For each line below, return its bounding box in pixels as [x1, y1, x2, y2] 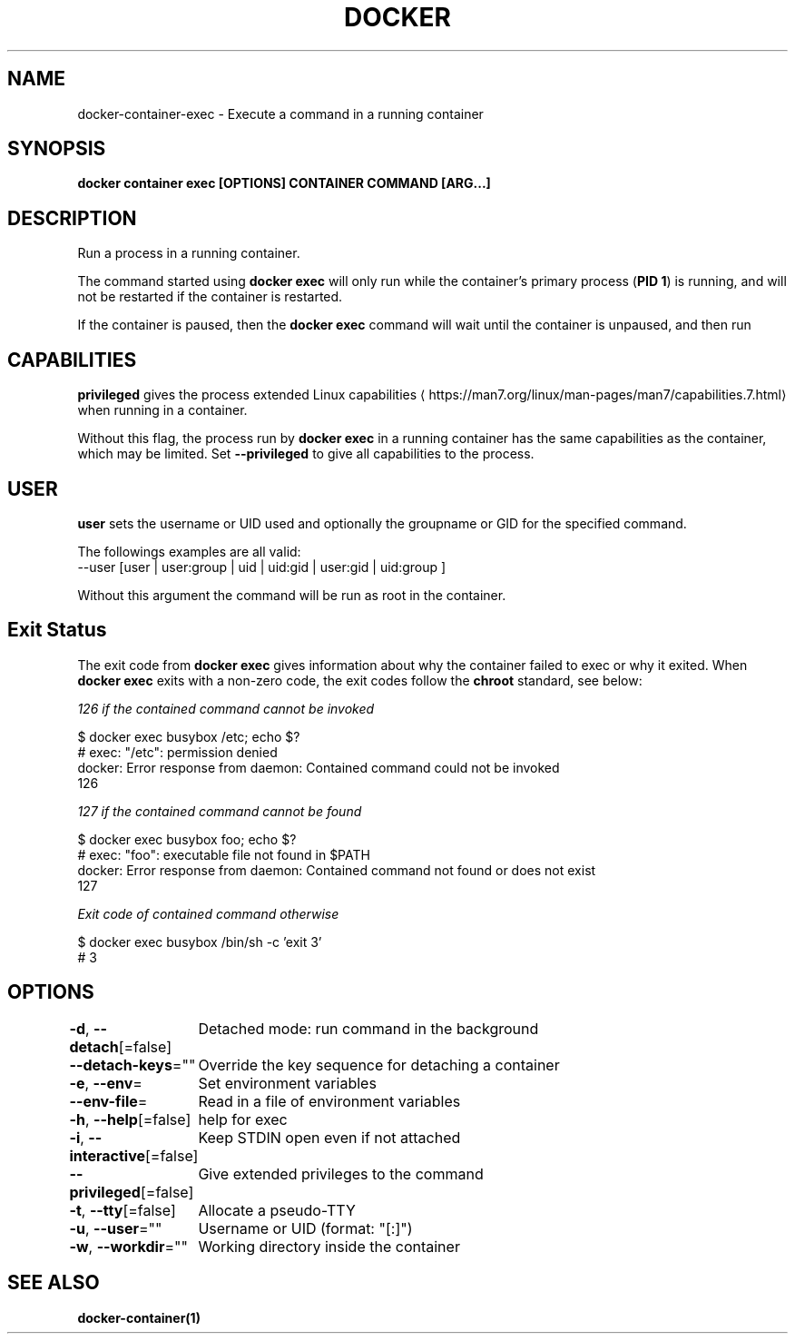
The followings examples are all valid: [77, 543, 301, 559]
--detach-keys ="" [69, 1055, 196, 1074]
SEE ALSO [7, 1271, 100, 1295]
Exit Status [7, 618, 107, 642]
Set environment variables [198, 1073, 377, 1092]
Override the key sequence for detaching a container [198, 1055, 560, 1074]
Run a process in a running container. [77, 245, 300, 261]
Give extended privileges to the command [198, 1164, 484, 1183]
